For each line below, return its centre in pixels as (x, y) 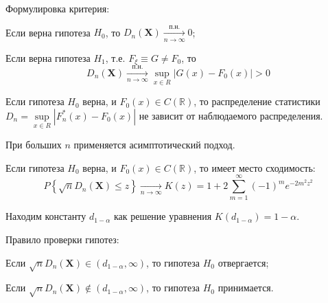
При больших (34, 145)
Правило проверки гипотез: (62, 239)
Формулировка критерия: (58, 8)
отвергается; (243, 262)
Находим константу (46, 216)
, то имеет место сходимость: (255, 167)
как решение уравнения (163, 216)
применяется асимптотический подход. (154, 145)
